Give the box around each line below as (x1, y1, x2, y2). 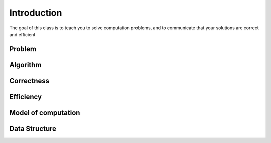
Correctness (9, 76, 50, 85)
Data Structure (9, 124, 57, 133)
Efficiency (9, 92, 42, 101)
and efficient (9, 31, 36, 37)
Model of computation (9, 108, 80, 117)
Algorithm (9, 60, 42, 69)
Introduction (9, 7, 62, 18)
